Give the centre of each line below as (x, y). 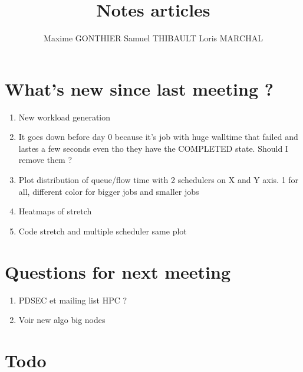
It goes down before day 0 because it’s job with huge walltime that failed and (158, 137)
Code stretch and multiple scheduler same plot (103, 231)
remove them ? (45, 160)
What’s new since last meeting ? (139, 88)
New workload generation (65, 117)
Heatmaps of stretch (55, 211)
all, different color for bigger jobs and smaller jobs (109, 191)
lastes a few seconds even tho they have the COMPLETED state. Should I (153, 148)
